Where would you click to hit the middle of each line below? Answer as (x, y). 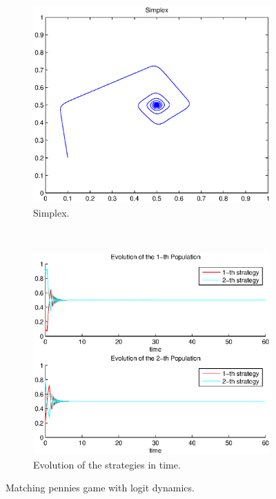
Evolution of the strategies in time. (107, 464)
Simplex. (51, 212)
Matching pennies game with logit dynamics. (100, 488)
